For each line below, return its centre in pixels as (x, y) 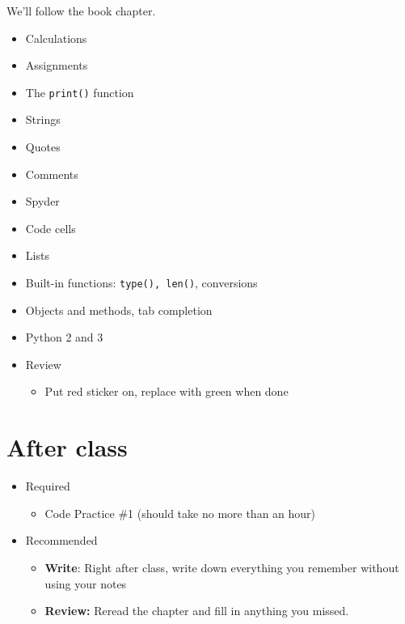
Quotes (43, 147)
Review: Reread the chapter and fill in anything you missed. (197, 611)
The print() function (80, 92)
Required (48, 486)
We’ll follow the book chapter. (81, 11)
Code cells (51, 228)
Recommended (61, 540)
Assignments (57, 65)
